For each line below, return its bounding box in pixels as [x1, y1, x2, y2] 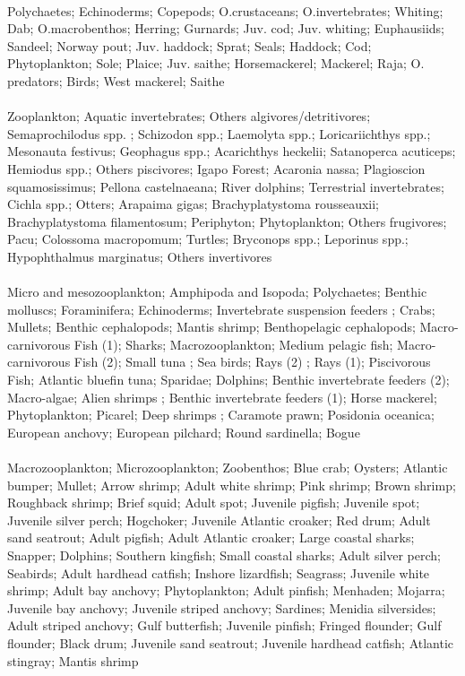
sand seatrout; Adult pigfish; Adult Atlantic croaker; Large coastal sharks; [7, 528, 415, 547]
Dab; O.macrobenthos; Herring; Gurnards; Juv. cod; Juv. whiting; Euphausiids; [7, 19, 444, 38]
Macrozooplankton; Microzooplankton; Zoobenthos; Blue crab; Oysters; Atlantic [7, 458, 448, 477]
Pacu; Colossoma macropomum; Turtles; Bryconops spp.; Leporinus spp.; [7, 230, 409, 248]
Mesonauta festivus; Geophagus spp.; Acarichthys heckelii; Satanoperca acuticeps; [7, 142, 456, 160]
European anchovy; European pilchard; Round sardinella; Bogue [7, 422, 360, 441]
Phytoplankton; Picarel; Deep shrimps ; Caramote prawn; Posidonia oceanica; [7, 405, 435, 424]
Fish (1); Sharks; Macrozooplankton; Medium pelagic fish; [73, 334, 393, 353]
